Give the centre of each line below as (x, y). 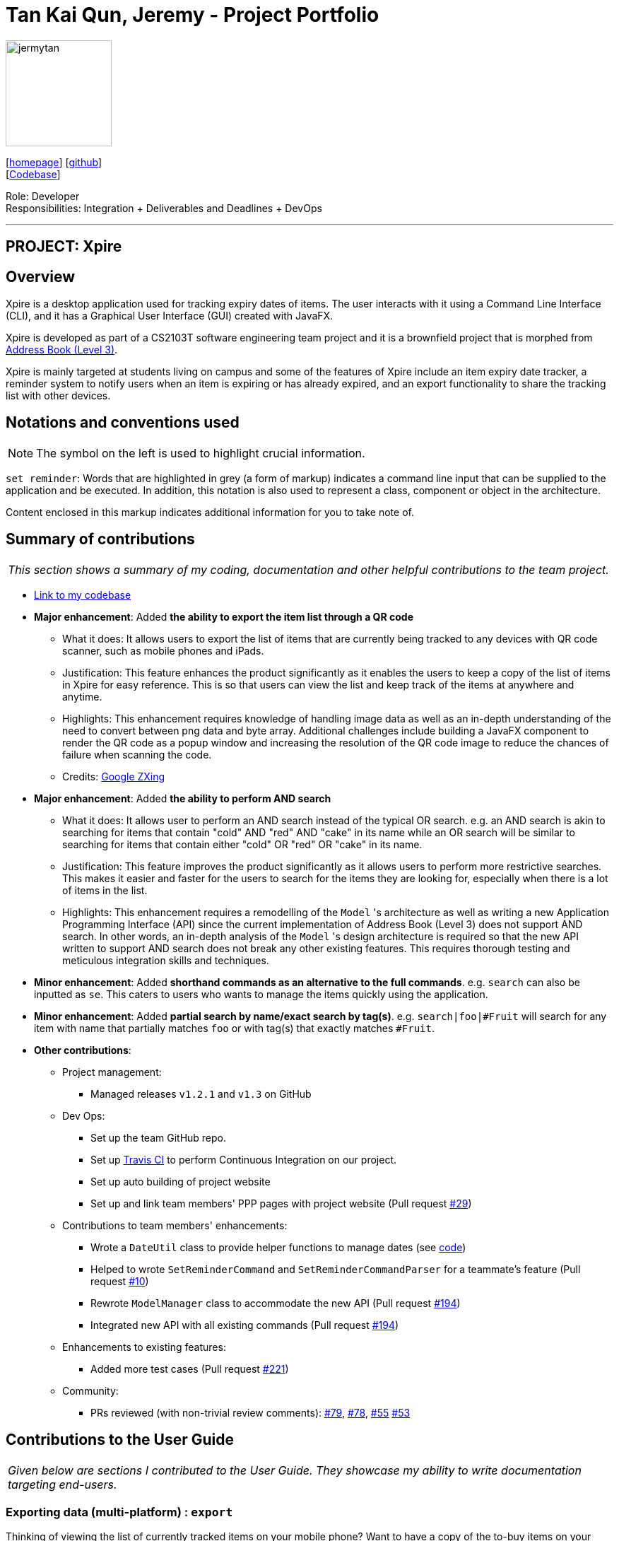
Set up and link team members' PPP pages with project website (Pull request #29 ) (281, 1203)
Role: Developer (43, 196)
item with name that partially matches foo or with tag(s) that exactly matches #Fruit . (234, 1028)
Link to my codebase (83, 594)
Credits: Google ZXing (114, 776)
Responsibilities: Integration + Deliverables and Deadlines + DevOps (164, 208)
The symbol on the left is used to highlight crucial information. (201, 453)
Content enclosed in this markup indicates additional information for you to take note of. (210, 512)
